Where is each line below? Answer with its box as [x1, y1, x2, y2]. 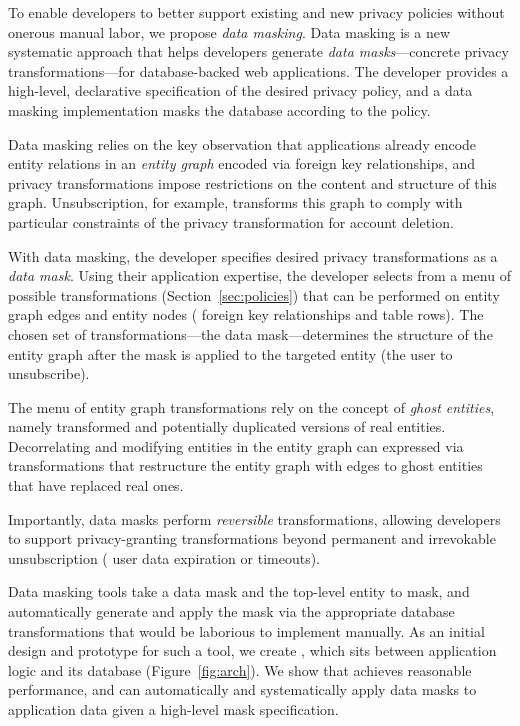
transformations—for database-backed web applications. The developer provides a [8, 60, 509, 81]
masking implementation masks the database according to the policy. [8, 99, 431, 120]
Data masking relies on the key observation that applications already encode [8, 133, 477, 154]
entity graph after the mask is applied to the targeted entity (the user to [8, 343, 453, 364]
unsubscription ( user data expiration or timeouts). [8, 547, 321, 568]
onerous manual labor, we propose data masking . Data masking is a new [8, 21, 450, 42]
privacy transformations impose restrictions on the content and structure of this [8, 172, 497, 193]
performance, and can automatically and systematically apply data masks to [8, 679, 477, 700]
